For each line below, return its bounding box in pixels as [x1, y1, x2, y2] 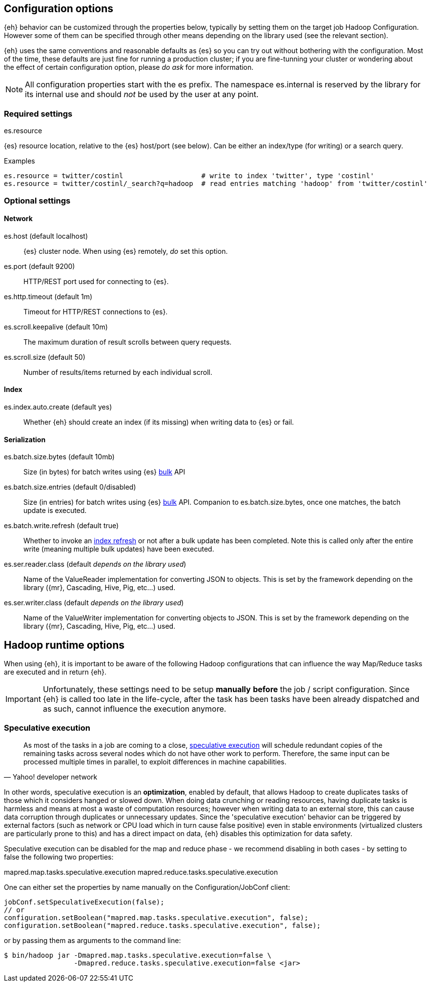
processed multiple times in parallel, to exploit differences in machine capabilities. [23, 757, 287, 766]
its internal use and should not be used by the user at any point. [25, 89, 259, 100]
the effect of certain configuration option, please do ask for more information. [4, 63, 254, 72]
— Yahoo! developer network [4, 772, 98, 781]
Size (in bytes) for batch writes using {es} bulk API [23, 468, 185, 476]
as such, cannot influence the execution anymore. [42, 704, 226, 714]
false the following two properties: [4, 852, 114, 861]
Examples [4, 157, 35, 165]
